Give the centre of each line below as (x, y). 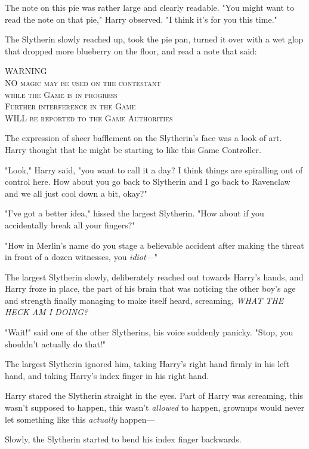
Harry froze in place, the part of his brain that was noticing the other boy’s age (150, 288)
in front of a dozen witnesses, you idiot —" (81, 257)
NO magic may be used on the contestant (83, 82)
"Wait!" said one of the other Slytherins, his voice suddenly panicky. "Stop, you (149, 332)
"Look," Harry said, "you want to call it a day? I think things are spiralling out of (154, 169)
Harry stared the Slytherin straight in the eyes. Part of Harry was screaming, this (154, 395)
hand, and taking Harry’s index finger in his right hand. (107, 375)
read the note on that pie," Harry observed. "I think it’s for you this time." (141, 19)
